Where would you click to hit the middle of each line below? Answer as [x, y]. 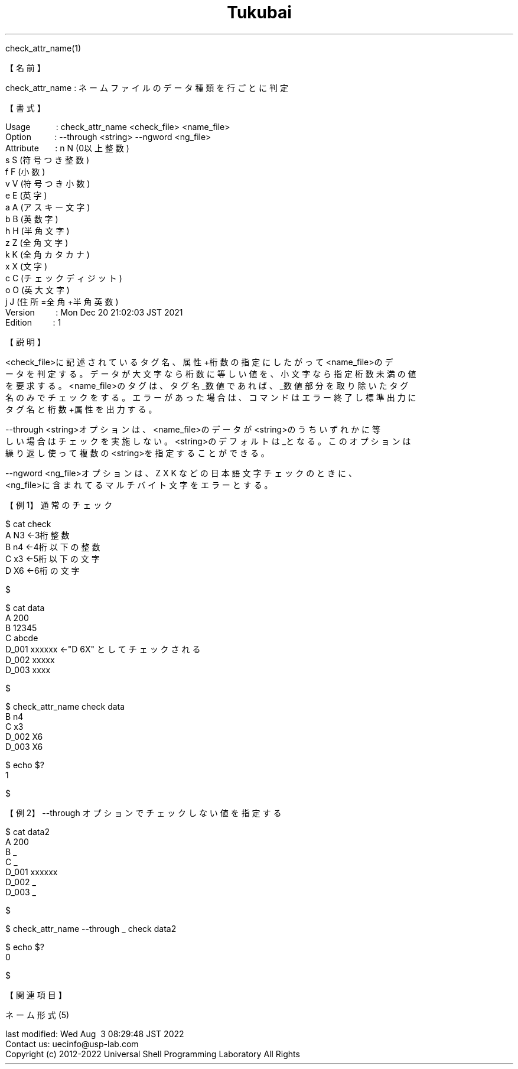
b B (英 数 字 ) [32, 219]
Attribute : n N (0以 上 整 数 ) [67, 148]
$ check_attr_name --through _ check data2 [91, 928]
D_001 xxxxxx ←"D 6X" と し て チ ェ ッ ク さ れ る [103, 649]
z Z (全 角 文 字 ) [37, 242]
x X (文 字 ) [27, 266]
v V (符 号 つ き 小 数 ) [48, 183]
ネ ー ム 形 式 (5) [38, 1015]
